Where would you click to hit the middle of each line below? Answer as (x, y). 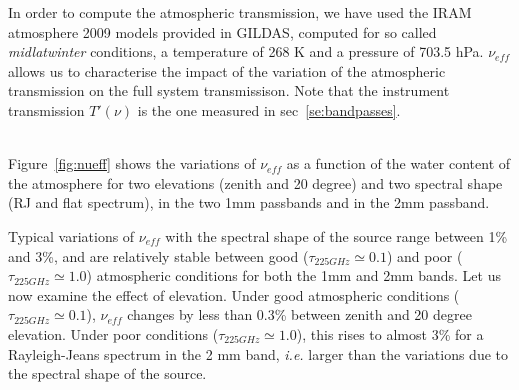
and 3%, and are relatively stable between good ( (158, 255)
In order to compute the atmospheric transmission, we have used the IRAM (240, 12)
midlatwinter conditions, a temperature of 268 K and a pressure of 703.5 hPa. (246, 51)
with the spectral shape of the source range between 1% (336, 235)
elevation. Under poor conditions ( (113, 333)
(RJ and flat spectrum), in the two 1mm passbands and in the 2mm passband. (249, 202)
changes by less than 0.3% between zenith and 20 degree (299, 314)
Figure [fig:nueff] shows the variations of (132, 163)
